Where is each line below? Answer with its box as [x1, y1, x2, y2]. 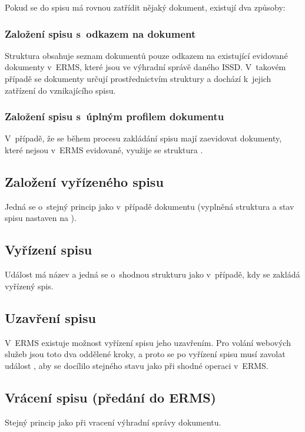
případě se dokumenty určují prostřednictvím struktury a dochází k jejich [5, 72, 271, 84]
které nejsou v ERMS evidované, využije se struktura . [5, 144, 203, 156]
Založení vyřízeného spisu [5, 172, 164, 190]
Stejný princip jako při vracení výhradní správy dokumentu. [5, 415, 221, 428]
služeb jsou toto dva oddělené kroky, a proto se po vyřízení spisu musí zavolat [5, 348, 286, 360]
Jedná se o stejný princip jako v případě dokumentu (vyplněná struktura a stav [5, 200, 294, 212]
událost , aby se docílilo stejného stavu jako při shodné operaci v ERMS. [5, 359, 268, 371]
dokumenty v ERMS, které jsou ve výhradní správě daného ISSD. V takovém [5, 61, 286, 73]
